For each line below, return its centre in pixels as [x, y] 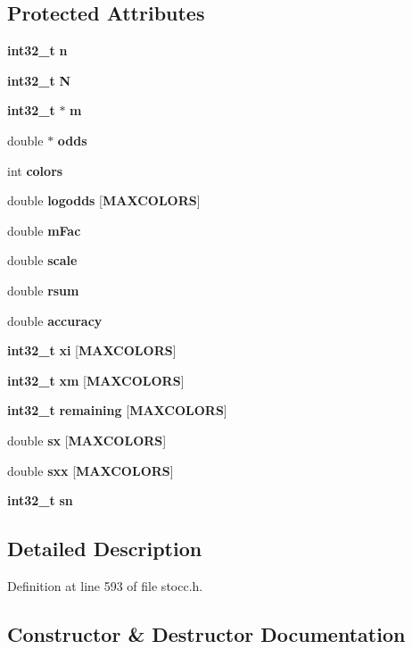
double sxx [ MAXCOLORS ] [91, 470]
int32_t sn [40, 500]
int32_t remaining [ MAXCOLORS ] [117, 410]
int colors [35, 170]
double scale [42, 260]
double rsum [43, 290]
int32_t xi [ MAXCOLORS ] [92, 350]
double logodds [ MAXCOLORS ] [104, 200]
